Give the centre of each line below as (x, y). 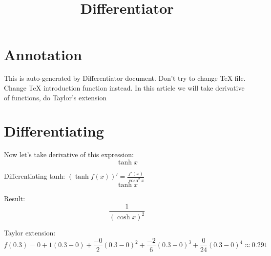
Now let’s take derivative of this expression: (69, 154)
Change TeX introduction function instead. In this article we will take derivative (124, 87)
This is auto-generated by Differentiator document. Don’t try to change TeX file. (125, 78)
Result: (15, 198)
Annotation (43, 55)
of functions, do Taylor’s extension (55, 97)
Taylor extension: (30, 233)
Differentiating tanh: (35, 176)
